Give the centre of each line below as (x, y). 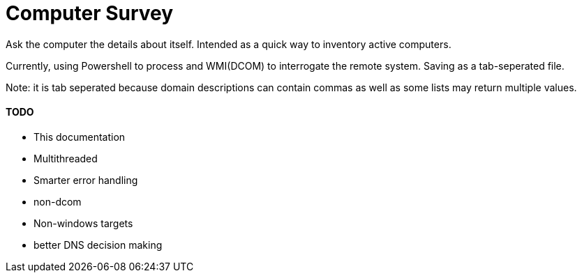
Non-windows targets (83, 223)
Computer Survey (90, 13)
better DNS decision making (98, 245)
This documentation (80, 137)
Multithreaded (66, 158)
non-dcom (58, 201)
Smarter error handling (86, 180)
